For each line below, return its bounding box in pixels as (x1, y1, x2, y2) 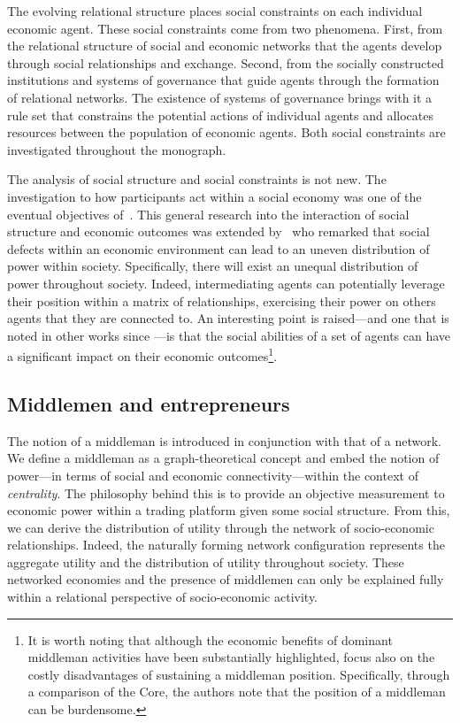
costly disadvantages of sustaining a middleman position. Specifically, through (27, 665, 450, 683)
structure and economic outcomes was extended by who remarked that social (7, 222, 430, 241)
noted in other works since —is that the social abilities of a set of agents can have (7, 326, 451, 344)
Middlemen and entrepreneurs (7, 389, 290, 417)
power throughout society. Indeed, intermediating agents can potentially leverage (7, 273, 445, 292)
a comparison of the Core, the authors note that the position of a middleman (27, 682, 446, 701)
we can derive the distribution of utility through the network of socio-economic (7, 518, 434, 536)
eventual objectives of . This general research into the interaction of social (7, 204, 410, 223)
